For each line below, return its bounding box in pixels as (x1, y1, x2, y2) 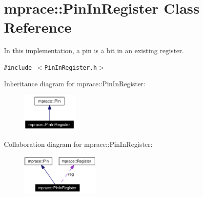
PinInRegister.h (44, 64, 97, 71)
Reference (4, 17, 72, 37)
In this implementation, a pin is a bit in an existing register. (4, 45, 184, 56)
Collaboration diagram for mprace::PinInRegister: (4, 138, 153, 149)
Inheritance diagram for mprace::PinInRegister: (4, 78, 145, 88)
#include (4, 64, 32, 71)
